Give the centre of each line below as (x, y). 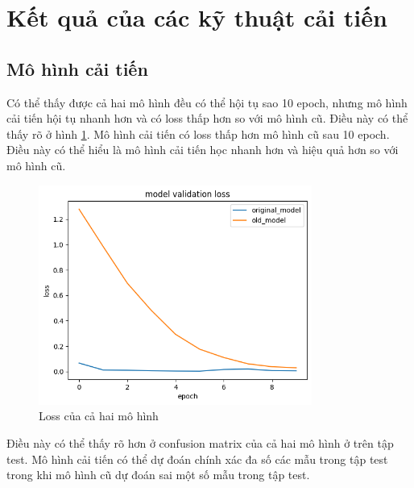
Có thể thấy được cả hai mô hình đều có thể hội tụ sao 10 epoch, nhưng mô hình (207, 102)
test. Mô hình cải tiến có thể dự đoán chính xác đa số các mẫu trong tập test (197, 459)
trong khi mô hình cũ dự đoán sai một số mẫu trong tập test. (158, 475)
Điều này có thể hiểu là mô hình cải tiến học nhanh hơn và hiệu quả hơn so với (203, 150)
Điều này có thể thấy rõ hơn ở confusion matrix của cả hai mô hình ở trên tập (200, 442)
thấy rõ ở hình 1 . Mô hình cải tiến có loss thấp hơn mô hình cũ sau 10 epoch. (198, 133)
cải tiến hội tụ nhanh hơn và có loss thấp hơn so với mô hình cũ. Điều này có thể (207, 118)
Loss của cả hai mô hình (99, 416)
